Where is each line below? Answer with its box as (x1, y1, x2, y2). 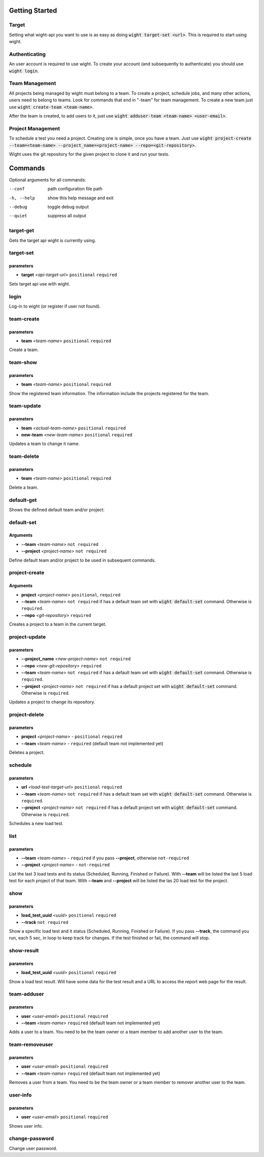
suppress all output (47, 213, 87, 219)
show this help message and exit (47, 195, 113, 201)
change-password (9, 1135, 54, 1142)
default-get (9, 496, 37, 503)
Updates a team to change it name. (9, 441, 80, 447)
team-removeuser (9, 1041, 53, 1048)
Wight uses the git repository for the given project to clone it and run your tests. (9, 151, 170, 157)
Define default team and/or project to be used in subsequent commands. (9, 557, 156, 563)
